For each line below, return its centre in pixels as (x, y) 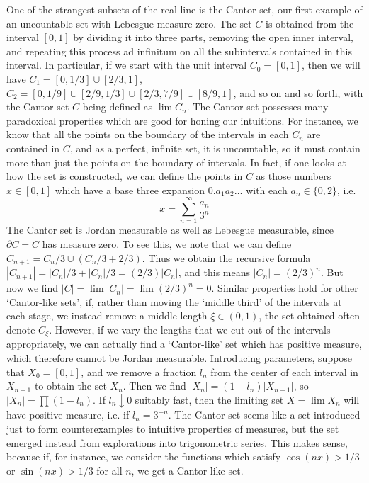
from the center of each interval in (284, 371)
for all (109, 470)
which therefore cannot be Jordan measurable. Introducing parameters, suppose (180, 357)
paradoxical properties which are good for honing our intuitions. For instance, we (182, 120)
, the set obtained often (310, 316)
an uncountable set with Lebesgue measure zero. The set (129, 23)
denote (21, 329)
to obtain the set (70, 386)
